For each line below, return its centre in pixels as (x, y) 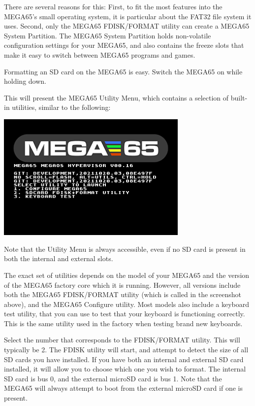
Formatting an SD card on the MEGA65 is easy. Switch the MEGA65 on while (123, 71)
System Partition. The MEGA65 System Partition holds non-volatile (108, 35)
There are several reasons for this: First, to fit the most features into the (113, 6)
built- (239, 97)
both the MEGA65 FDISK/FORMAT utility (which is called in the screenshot (123, 294)
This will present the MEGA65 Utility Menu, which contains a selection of (116, 97)
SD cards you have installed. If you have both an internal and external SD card (124, 359)
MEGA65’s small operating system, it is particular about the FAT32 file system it (128, 16)
